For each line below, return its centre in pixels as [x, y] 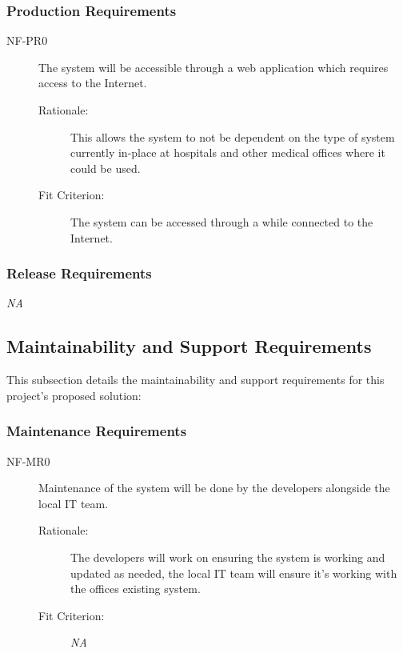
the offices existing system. [136, 589]
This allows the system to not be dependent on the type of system [233, 136]
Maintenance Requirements [97, 431]
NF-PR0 [27, 40]
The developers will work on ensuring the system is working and [228, 557]
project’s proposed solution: [74, 395]
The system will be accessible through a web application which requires [213, 67]
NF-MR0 [28, 461]
